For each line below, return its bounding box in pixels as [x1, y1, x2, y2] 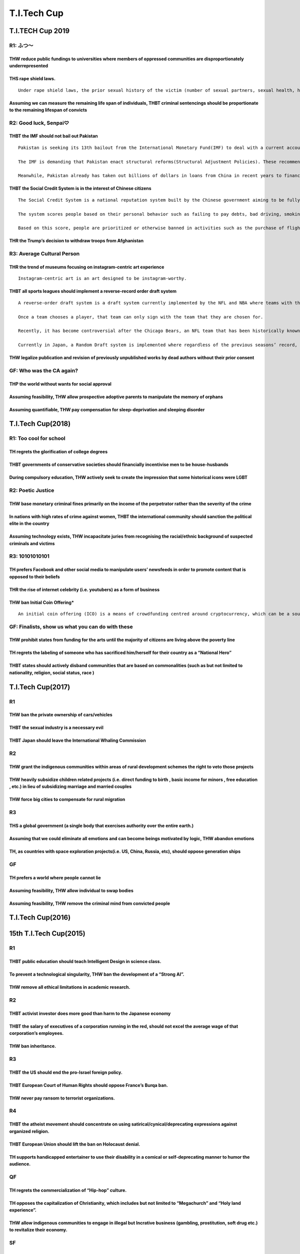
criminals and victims [9, 540, 55, 546]
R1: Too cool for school [9, 435, 65, 442]
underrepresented [9, 63, 48, 69]
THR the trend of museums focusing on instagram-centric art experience [9, 264, 164, 270]
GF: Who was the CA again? [9, 367, 78, 374]
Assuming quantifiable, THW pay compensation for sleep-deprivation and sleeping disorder [9, 406, 205, 412]
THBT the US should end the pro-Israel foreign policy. [9, 1069, 122, 1075]
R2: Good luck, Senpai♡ [9, 119, 69, 126]
